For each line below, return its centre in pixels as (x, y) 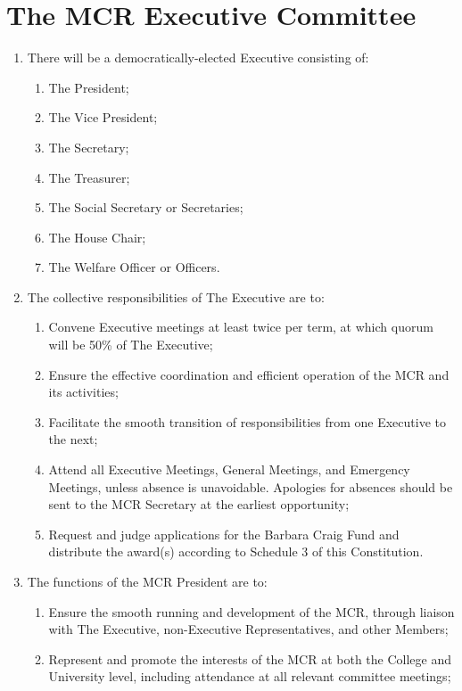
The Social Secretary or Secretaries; (146, 207)
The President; (89, 87)
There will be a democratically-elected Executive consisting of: (198, 58)
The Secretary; (89, 147)
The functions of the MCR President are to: (147, 581)
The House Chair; (97, 237)
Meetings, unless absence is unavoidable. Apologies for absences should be (251, 486)
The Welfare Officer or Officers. (134, 267)
